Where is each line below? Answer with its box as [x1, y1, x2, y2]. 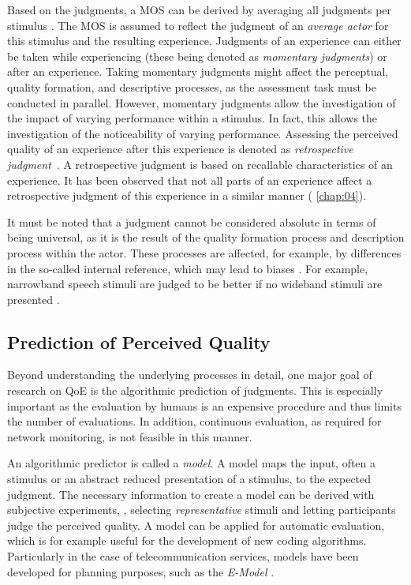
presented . [7, 291, 60, 307]
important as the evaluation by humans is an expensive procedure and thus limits [7, 397, 402, 414]
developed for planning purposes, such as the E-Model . [7, 563, 275, 579]
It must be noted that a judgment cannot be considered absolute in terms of [7, 213, 376, 230]
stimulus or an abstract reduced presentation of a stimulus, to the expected [7, 471, 372, 487]
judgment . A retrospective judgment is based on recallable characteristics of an [7, 156, 393, 172]
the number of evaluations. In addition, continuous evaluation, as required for [7, 413, 382, 429]
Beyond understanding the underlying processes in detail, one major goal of [7, 366, 372, 383]
